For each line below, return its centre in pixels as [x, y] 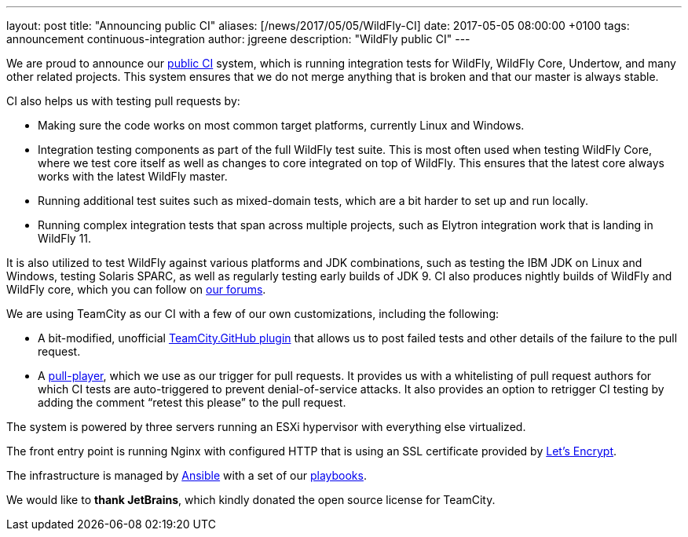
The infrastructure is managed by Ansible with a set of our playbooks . [187, 475]
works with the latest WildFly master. [133, 176]
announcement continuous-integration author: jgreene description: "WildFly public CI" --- [238, 39]
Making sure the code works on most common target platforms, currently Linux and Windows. [281, 125]
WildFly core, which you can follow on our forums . [136, 289]
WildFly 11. [65, 238]
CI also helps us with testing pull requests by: [123, 101]
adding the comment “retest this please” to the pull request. [192, 402]
